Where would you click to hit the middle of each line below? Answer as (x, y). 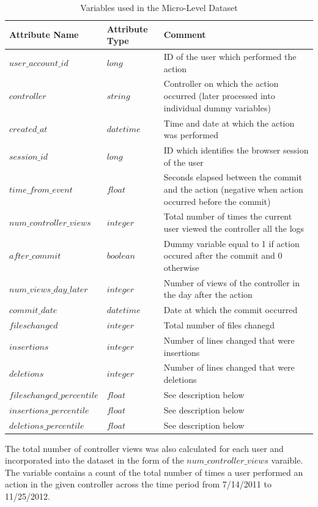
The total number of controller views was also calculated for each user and (144, 448)
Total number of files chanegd (219, 325)
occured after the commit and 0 (223, 255)
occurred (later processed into (219, 96)
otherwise (181, 268)
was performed (191, 135)
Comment (185, 35)
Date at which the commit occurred (231, 310)
